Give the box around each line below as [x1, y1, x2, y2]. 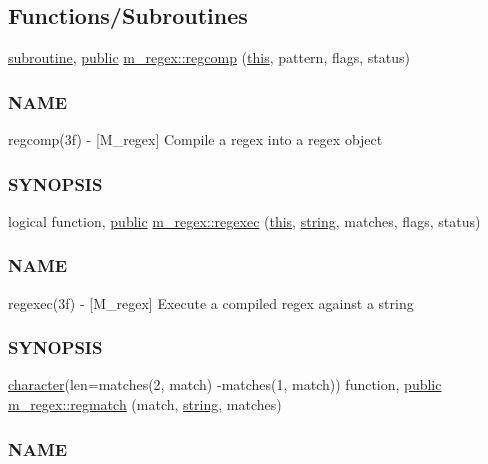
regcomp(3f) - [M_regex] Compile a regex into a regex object [8, 129, 383, 150]
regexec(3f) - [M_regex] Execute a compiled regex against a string [8, 292, 414, 313]
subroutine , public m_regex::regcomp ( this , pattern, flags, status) [8, 47, 410, 68]
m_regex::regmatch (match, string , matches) [8, 394, 282, 415]
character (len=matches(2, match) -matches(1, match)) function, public [8, 374, 442, 395]
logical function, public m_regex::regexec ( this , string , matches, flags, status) [8, 210, 481, 231]
